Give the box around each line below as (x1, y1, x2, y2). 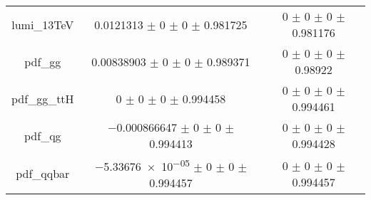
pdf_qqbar (16, 165, 70, 182)
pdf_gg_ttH (11, 90, 74, 107)
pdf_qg (24, 127, 61, 144)
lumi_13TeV (11, 16, 74, 33)
